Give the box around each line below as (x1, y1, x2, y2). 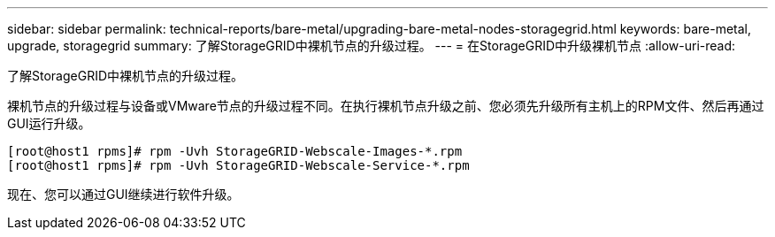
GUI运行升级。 (7, 116, 91, 131)
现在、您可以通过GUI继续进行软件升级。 (7, 187, 240, 202)
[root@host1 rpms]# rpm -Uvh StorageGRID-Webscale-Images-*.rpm (7, 144, 463, 158)
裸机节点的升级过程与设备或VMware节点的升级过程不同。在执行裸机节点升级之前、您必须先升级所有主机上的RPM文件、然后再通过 (7, 98, 764, 113)
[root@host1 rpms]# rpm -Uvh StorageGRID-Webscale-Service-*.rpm (7, 158, 470, 172)
